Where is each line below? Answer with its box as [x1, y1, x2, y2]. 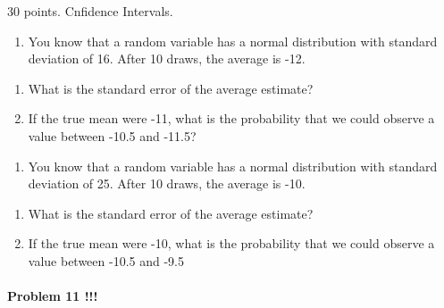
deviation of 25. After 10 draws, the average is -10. [28, 174, 306, 193]
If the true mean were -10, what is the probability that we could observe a [28, 234, 435, 253]
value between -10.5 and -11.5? [28, 126, 197, 145]
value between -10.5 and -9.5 [28, 251, 184, 270]
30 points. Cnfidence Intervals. [7, 2, 173, 20]
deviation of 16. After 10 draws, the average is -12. [28, 49, 306, 68]
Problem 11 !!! [7, 287, 98, 305]
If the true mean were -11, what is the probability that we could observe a [28, 109, 435, 128]
